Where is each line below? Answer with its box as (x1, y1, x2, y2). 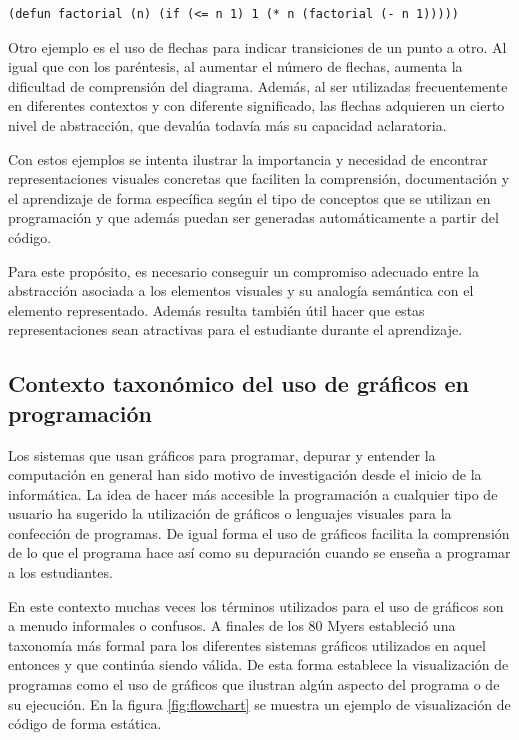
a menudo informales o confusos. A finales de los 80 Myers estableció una (8, 615, 456, 636)
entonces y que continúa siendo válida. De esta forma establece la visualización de (8, 654, 509, 675)
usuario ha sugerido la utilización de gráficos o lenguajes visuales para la (8, 503, 452, 524)
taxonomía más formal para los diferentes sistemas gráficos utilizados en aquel (8, 634, 486, 655)
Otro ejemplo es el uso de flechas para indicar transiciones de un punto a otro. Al (8, 36, 507, 57)
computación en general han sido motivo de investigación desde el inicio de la (8, 464, 482, 485)
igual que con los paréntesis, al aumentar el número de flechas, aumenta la (8, 56, 463, 77)
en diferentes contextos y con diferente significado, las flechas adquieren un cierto (8, 95, 505, 116)
